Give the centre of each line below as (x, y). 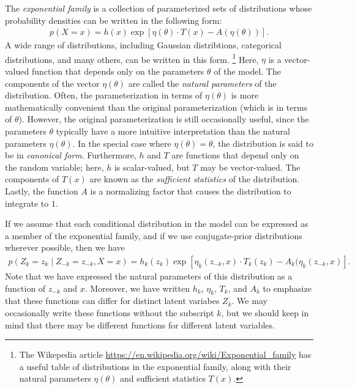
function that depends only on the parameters (118, 71)
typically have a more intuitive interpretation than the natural (173, 131)
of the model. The (247, 71)
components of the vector (52, 83)
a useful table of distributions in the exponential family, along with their (155, 366)
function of (25, 288)
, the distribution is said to (263, 143)
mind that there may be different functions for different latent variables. (140, 324)
